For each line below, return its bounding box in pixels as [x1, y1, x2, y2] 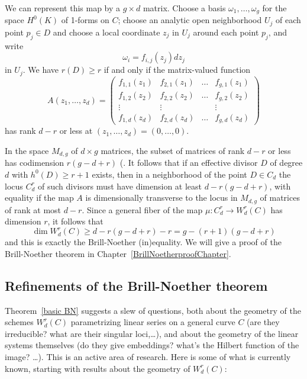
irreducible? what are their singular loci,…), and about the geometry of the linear [5, 327, 299, 339]
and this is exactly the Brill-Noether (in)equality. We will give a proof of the [5, 236, 282, 248]
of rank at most [5, 203, 62, 216]
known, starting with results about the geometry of [5, 362, 190, 374]
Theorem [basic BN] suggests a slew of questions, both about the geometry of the [5, 304, 301, 316]
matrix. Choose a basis [143, 2, 226, 14]
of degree [270, 156, 303, 169]
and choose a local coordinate [53, 25, 160, 38]
